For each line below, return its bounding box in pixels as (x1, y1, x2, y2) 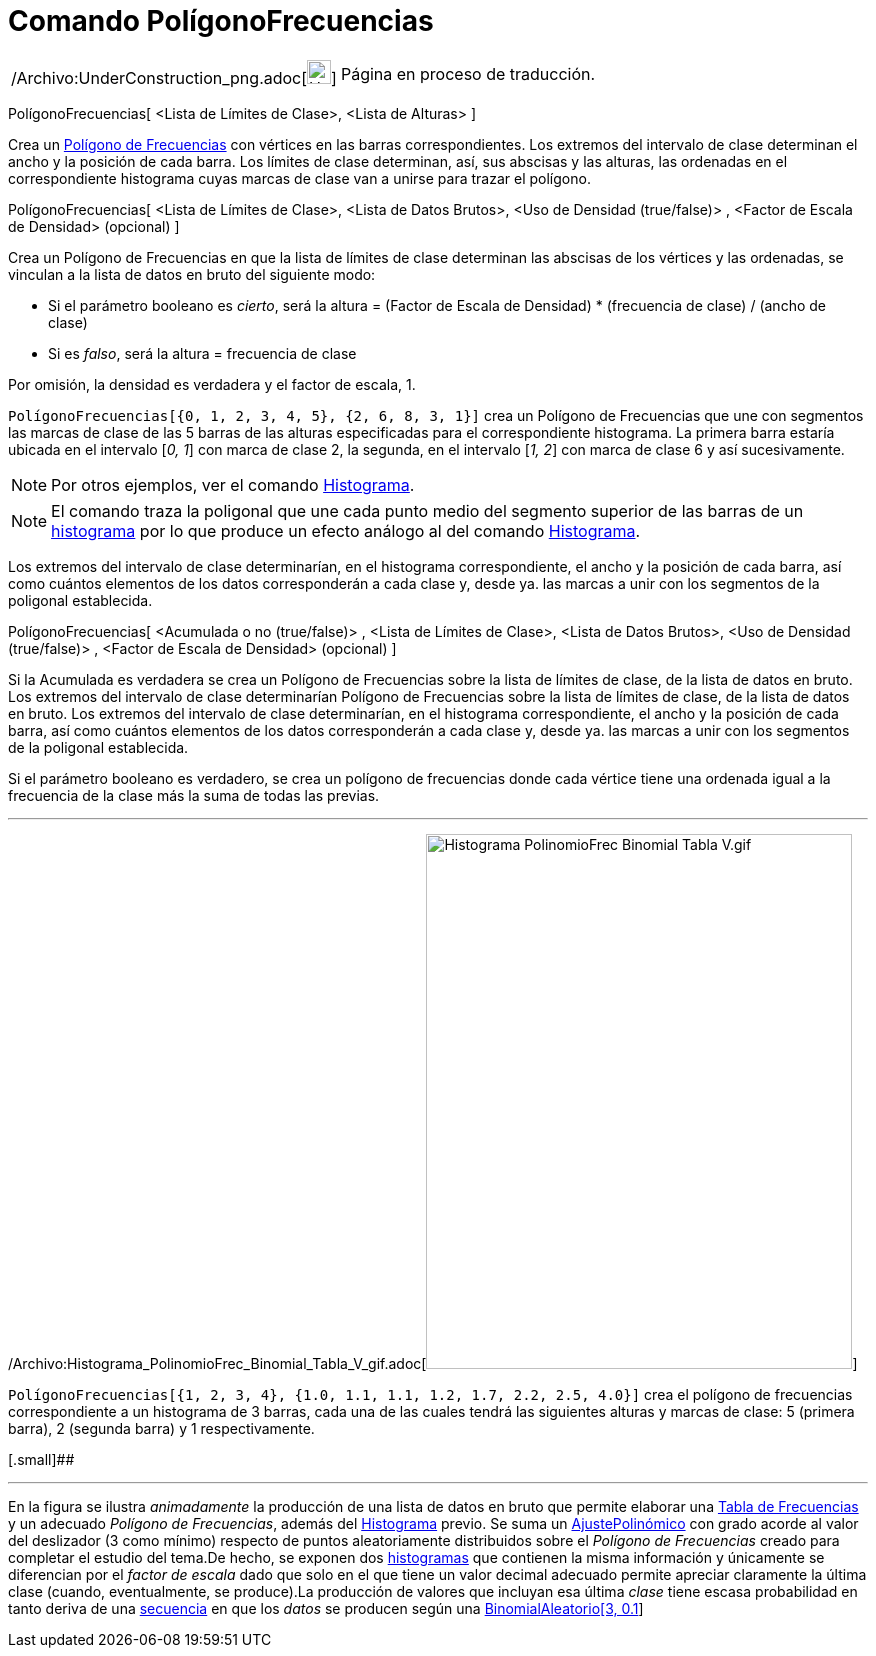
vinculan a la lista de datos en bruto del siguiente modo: (8, 265, 376, 283)
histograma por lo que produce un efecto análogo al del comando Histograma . (51, 520, 641, 541)
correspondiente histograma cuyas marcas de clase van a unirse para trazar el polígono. (8, 169, 591, 187)
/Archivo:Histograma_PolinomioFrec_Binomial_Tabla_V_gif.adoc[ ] (8, 1354, 858, 1372)
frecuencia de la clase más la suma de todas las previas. (8, 786, 380, 804)
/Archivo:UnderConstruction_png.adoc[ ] (11, 67, 337, 88)
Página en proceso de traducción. (340, 63, 596, 84)
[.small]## (8, 1450, 75, 1468)
